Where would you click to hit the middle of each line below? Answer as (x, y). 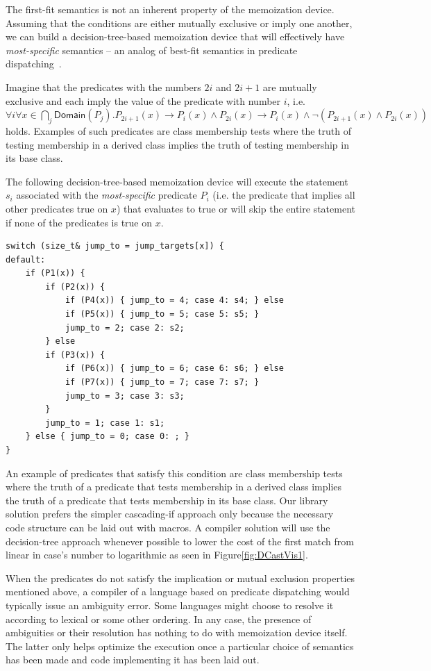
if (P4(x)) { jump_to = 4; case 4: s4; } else (174, 300)
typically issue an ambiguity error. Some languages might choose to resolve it (170, 605)
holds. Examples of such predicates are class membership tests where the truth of (179, 130)
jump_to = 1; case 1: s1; (105, 423)
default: (26, 259)
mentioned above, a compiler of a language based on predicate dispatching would (178, 591)
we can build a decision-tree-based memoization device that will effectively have (175, 36)
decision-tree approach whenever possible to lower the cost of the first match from (180, 541)
